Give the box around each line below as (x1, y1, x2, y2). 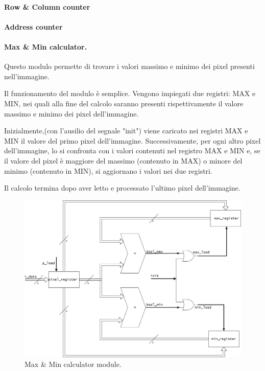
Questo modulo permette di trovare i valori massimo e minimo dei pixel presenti (4, 61, 255, 72)
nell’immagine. (4, 71, 50, 81)
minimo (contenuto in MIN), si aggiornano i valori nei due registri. (4, 165, 212, 176)
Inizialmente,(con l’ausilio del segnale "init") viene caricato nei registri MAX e (4, 125, 248, 136)
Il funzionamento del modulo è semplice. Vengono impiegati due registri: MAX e (4, 88, 256, 99)
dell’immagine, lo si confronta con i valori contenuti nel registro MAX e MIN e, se (4, 145, 260, 156)
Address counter (4, 21, 63, 32)
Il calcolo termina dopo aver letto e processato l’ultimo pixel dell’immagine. (4, 182, 240, 193)
